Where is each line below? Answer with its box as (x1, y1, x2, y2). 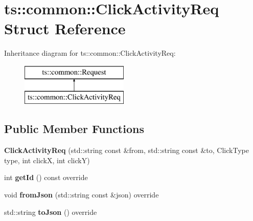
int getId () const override (4, 172, 88, 183)
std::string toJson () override (4, 206, 97, 217)
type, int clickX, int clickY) (4, 154, 90, 165)
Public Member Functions (4, 121, 144, 137)
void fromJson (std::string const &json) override (4, 189, 159, 200)
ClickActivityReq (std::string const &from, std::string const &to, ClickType (4, 145, 249, 156)
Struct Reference (4, 18, 126, 39)
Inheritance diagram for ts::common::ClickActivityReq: (4, 48, 176, 58)
